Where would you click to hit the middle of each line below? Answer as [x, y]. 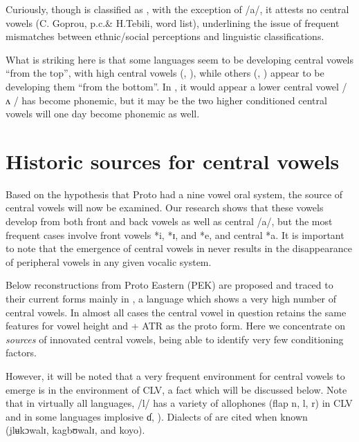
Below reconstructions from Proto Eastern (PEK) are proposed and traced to [169, 285]
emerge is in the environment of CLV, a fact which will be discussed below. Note [176, 389]
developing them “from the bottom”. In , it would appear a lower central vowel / [176, 86]
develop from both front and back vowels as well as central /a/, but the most [169, 221]
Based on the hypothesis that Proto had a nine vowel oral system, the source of [174, 194]
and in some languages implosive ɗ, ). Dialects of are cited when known [157, 416]
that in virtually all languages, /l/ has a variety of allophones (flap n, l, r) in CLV [179, 403]
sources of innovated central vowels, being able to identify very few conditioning [175, 339]
